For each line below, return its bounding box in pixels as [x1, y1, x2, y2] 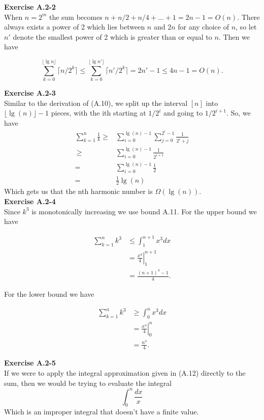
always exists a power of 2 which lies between [4, 21, 145, 32]
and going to [163, 107, 203, 118]
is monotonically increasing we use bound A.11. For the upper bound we [31, 206, 257, 216]
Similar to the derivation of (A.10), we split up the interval [4, 97, 188, 108]
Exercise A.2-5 [4, 357, 56, 368]
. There [237, 11, 260, 22]
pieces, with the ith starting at [51, 107, 146, 118]
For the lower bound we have [4, 289, 94, 299]
